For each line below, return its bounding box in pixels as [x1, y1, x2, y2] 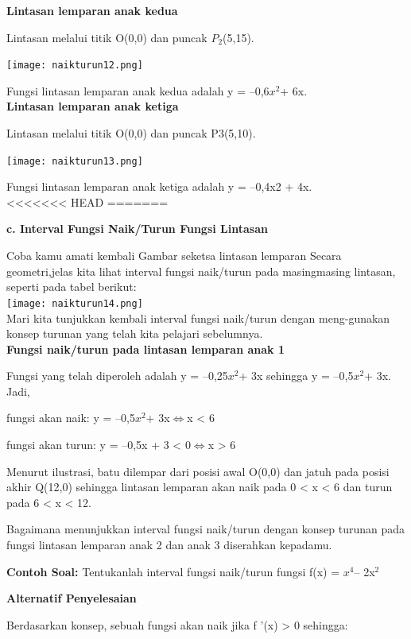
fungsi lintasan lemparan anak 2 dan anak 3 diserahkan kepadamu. [6, 536, 332, 553]
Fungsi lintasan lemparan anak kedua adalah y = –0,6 [6, 82, 269, 99]
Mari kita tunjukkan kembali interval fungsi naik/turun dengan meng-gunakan [6, 309, 390, 326]
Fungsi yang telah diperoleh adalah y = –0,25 [6, 367, 228, 384]
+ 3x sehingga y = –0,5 [238, 367, 354, 384]
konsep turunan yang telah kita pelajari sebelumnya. [6, 325, 263, 342]
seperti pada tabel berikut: [6, 278, 137, 295]
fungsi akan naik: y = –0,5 [6, 409, 135, 426]
